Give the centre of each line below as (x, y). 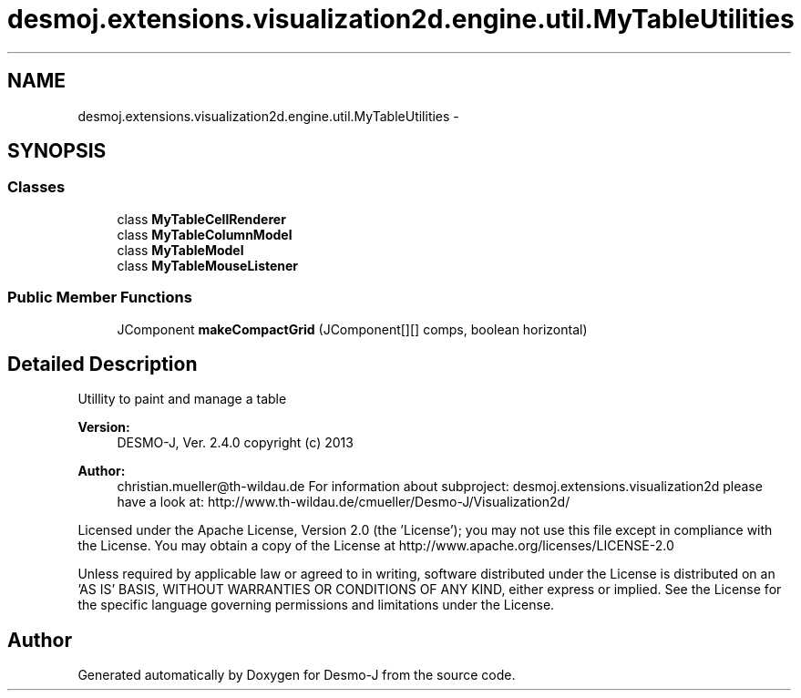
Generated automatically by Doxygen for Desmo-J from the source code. (297, 675)
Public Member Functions (100, 298)
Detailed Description (103, 364)
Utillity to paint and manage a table (182, 399)
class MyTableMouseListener (208, 265)
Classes (36, 187)
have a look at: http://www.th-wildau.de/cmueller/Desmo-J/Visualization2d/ (344, 502)
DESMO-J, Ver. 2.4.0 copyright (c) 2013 (235, 443)
